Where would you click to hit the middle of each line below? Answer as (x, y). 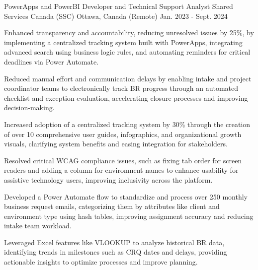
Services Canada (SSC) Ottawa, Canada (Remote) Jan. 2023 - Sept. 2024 (116, 16)
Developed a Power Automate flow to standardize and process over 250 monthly (126, 196)
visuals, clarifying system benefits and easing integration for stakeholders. (116, 144)
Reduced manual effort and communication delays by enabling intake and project (128, 78)
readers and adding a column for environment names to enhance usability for (121, 170)
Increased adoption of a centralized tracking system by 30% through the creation (127, 124)
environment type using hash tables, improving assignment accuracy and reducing (129, 216)
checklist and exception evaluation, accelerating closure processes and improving (126, 98)
